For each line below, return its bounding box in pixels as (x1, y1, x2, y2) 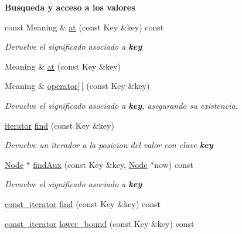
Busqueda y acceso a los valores (5, 1, 135, 13)
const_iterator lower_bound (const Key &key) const (5, 217, 195, 229)
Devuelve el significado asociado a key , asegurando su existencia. (5, 99, 238, 111)
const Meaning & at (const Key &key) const (5, 20, 164, 33)
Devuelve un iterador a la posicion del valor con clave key (5, 139, 213, 151)
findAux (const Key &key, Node (33, 158, 148, 170)
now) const (154, 158, 193, 170)
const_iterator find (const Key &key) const (5, 197, 161, 209)
